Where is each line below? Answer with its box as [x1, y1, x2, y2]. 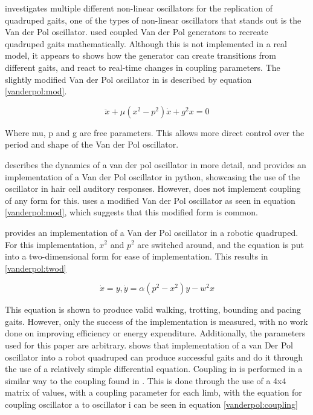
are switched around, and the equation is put [137, 238, 304, 250]
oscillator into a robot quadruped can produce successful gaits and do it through [5, 350, 303, 363]
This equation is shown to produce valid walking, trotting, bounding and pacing [5, 303, 301, 316]
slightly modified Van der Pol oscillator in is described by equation [5, 73, 252, 85]
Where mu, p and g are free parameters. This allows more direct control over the [5, 126, 305, 139]
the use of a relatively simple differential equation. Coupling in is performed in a [5, 362, 303, 375]
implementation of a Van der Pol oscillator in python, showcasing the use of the [5, 170, 300, 183]
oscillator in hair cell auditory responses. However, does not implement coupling [5, 182, 301, 195]
